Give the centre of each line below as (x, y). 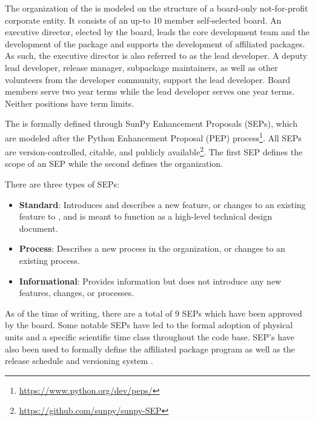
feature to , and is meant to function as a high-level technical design (145, 216)
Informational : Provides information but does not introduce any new (150, 281)
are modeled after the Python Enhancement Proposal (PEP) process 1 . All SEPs (153, 136)
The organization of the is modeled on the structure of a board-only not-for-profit (157, 8)
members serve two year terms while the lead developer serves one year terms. (150, 91)
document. (38, 228)
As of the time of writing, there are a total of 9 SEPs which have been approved (154, 313)
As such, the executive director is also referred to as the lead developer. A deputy (156, 56)
